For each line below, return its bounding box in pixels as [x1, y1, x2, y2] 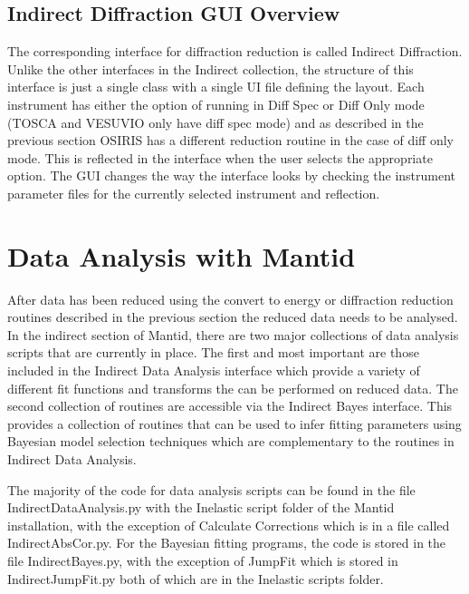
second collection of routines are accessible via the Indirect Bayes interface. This [7, 396, 453, 415]
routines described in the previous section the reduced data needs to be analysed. [7, 307, 458, 326]
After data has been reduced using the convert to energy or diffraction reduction [7, 289, 454, 308]
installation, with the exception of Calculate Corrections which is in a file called [7, 515, 450, 534]
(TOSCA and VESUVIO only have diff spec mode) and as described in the [7, 112, 424, 131]
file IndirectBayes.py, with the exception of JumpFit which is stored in [7, 550, 398, 570]
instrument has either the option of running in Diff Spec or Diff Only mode [7, 94, 425, 113]
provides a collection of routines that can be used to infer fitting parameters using [7, 414, 462, 433]
